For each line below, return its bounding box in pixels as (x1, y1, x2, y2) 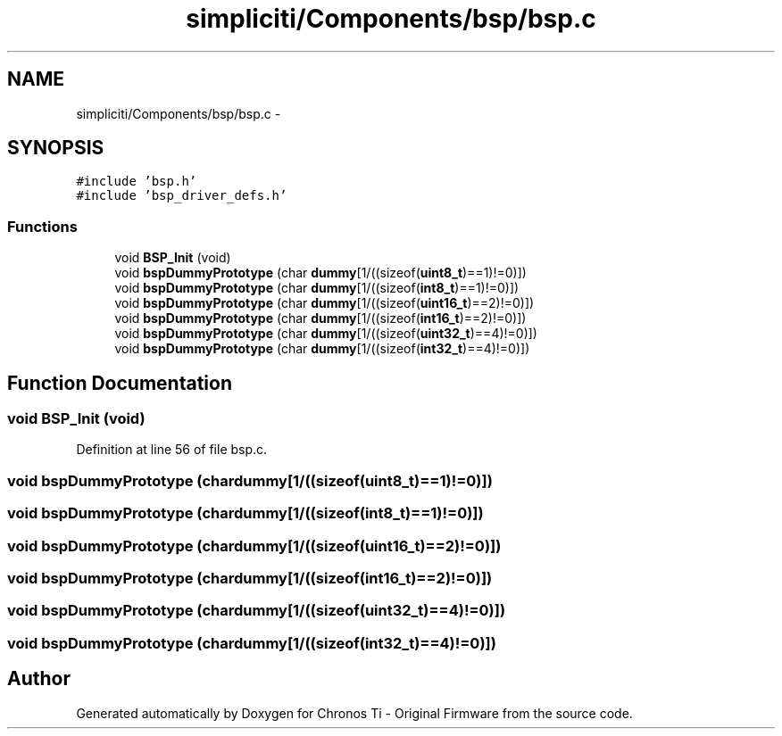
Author (7, 667, 71, 691)
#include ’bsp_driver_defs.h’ (76, 188, 287, 203)
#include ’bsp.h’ (76, 174, 197, 189)
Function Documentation (7, 371, 232, 394)
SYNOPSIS (7, 136, 104, 160)
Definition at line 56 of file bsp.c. (76, 442, 268, 458)
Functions (7, 217, 78, 236)
